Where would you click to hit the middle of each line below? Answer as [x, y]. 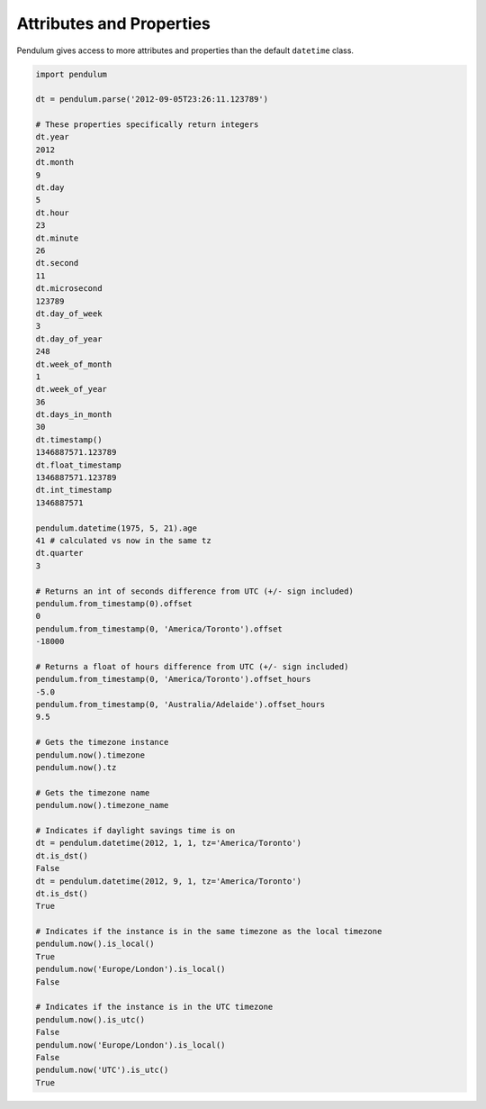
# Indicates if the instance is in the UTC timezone [154, 1007]
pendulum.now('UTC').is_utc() [102, 1070]
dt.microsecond [69, 289]
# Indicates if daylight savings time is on [135, 830]
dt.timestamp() [69, 440]
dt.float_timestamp [78, 465]
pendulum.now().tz [76, 768]
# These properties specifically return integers [147, 125]
